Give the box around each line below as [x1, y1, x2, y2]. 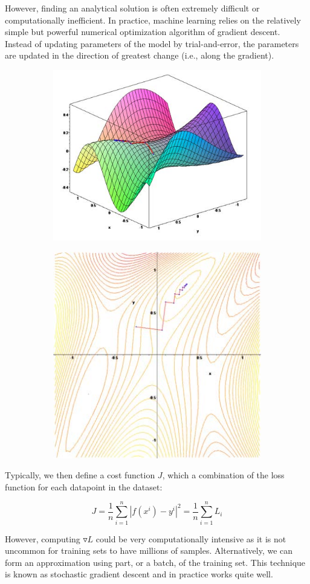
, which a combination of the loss [162, 469, 285, 481]
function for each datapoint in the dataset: [5, 480, 163, 493]
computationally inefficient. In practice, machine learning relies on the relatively [5, 13, 301, 26]
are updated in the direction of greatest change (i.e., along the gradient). [5, 49, 274, 62]
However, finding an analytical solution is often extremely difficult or [5, 2, 260, 14]
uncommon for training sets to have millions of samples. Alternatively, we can [5, 544, 293, 557]
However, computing [5, 532, 80, 545]
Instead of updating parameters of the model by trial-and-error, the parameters [5, 37, 299, 50]
